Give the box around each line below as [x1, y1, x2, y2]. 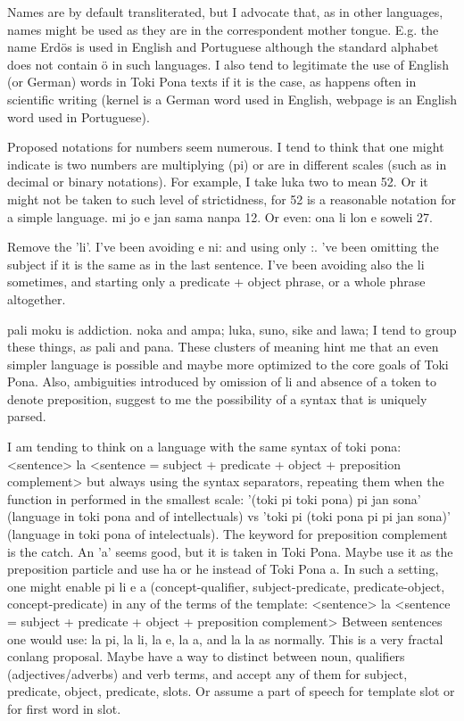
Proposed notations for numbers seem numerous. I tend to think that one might [7, 137, 444, 156]
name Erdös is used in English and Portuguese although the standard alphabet [7, 37, 439, 56]
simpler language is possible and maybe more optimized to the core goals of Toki [7, 354, 449, 373]
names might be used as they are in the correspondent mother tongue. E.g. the [7, 20, 439, 38]
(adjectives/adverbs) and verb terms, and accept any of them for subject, [7, 664, 408, 683]
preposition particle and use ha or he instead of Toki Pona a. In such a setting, [7, 559, 439, 578]
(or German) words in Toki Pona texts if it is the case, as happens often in [7, 72, 417, 91]
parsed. [7, 407, 46, 426]
